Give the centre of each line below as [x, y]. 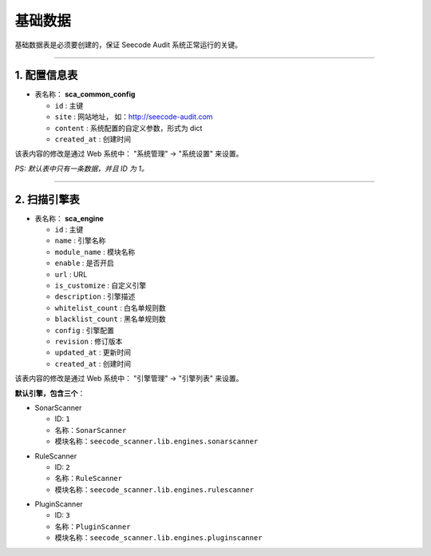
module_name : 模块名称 [95, 252]
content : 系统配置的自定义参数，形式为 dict [129, 128]
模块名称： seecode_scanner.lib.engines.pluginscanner [158, 538]
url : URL [71, 274]
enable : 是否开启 [85, 263]
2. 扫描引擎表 [47, 199]
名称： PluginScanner [93, 526]
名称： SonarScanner [91, 430]
